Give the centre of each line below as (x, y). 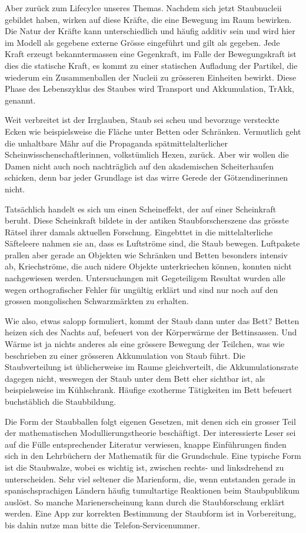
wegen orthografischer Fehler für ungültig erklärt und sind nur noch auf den (142, 289)
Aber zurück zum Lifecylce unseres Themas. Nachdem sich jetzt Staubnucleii (143, 8)
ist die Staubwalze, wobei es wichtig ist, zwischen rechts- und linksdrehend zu (144, 467)
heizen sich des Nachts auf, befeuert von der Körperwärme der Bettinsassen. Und (151, 332)
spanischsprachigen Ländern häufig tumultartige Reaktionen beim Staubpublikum (152, 490)
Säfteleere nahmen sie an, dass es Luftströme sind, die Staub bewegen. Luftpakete (152, 243)
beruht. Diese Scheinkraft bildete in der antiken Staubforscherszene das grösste (147, 220)
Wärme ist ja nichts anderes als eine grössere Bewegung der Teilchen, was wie (145, 344)
